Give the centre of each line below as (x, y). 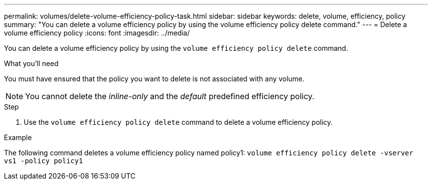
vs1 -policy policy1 (44, 161)
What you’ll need (31, 63)
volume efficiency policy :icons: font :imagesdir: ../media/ (97, 33)
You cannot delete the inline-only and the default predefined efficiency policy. (170, 96)
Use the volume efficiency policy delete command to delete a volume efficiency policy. (178, 122)
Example (18, 137)
